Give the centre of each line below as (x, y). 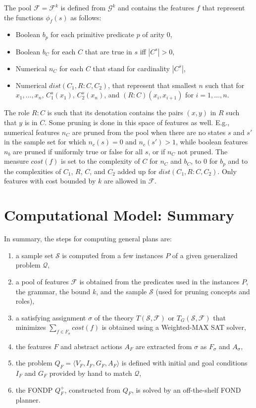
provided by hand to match (91, 373)
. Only (227, 171)
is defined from (83, 7)
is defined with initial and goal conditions (184, 363)
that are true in (108, 51)
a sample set (34, 255)
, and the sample (122, 291)
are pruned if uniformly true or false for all (78, 151)
